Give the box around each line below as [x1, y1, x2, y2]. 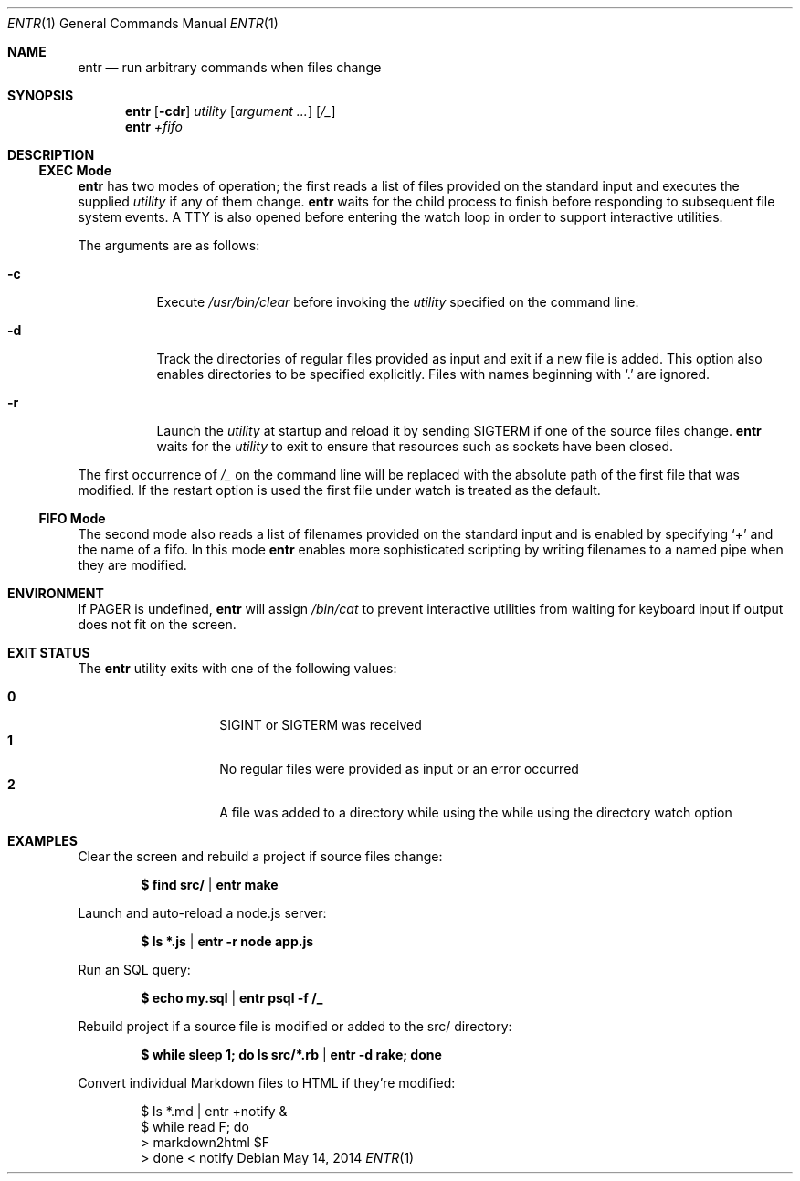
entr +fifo [125, 119, 183, 134]
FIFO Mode [38, 511, 106, 526]
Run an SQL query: [78, 962, 191, 977]
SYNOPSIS [7, 88, 74, 103]
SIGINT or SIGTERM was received [219, 717, 422, 733]
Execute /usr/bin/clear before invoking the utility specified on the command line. [156, 294, 639, 310]
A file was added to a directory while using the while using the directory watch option [219, 805, 732, 820]
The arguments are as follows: [78, 237, 260, 253]
